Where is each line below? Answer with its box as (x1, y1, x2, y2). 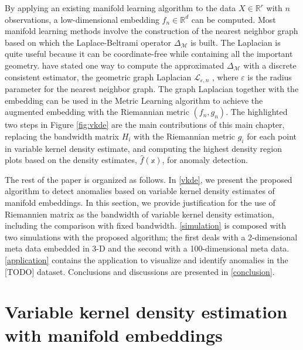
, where (212, 70, 239, 83)
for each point (247, 130, 297, 142)
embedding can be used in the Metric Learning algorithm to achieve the (5, 94, 263, 106)
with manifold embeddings (5, 322, 223, 346)
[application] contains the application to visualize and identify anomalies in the (5, 253, 288, 266)
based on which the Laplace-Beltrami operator (5, 36, 172, 48)
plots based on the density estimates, (5, 154, 137, 166)
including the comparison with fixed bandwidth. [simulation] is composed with (5, 219, 286, 232)
